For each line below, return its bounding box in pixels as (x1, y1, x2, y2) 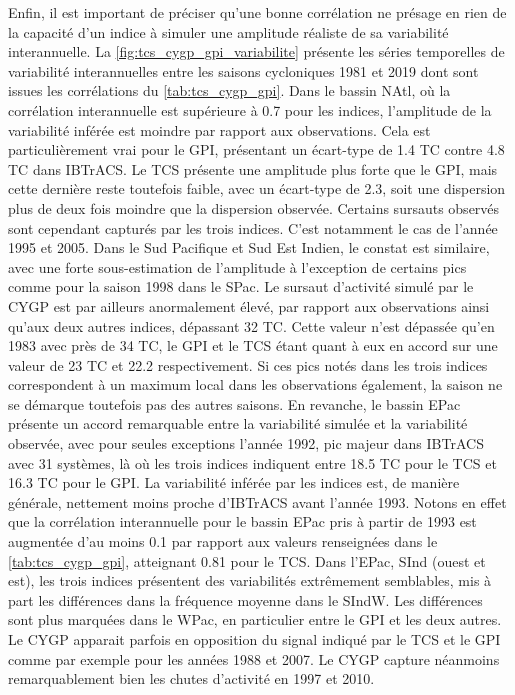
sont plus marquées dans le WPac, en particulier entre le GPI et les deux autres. (8, 609, 502, 630)
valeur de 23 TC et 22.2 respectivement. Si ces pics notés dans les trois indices (8, 354, 488, 375)
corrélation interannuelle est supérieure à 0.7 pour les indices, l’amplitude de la (8, 99, 492, 120)
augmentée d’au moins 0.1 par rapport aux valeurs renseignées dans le (8, 531, 438, 552)
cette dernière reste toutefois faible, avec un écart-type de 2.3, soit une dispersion (8, 178, 506, 199)
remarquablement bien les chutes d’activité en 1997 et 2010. (8, 668, 375, 689)
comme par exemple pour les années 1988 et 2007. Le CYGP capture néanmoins (8, 648, 500, 669)
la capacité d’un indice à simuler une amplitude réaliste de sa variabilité (8, 21, 449, 42)
